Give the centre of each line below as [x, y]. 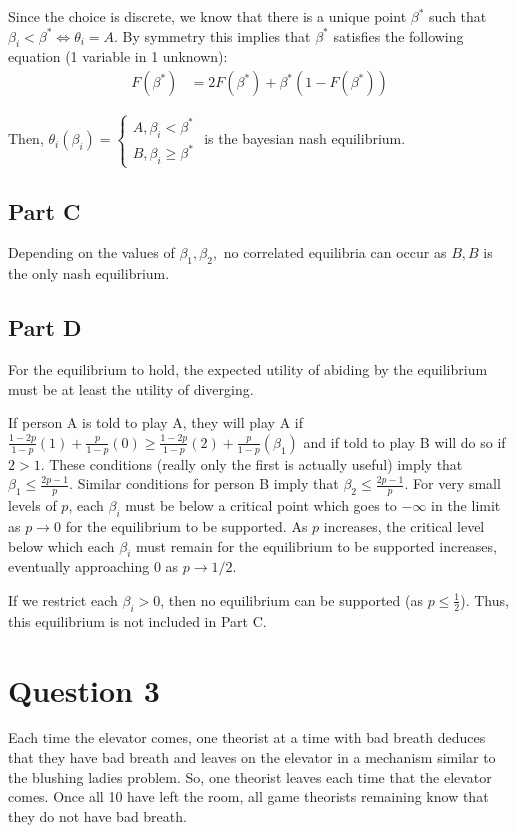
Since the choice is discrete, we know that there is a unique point [207, 16]
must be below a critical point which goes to [261, 505]
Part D [45, 327]
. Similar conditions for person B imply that [204, 483]
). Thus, [484, 599]
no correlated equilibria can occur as [335, 252]
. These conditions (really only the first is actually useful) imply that [251, 463]
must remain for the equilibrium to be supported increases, [316, 545]
